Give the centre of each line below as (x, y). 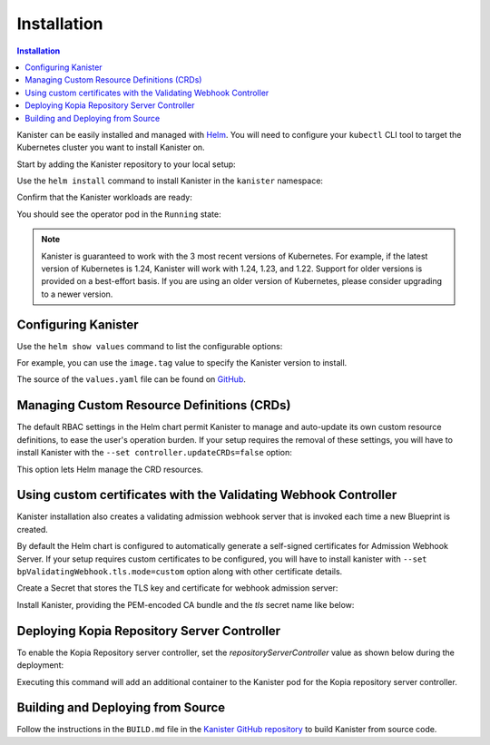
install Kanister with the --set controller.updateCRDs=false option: (154, 453)
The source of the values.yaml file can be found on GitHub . (132, 379)
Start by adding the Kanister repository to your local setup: (126, 164)
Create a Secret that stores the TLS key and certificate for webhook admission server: (177, 588)
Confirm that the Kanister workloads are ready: (104, 197)
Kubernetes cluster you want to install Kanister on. (111, 147)
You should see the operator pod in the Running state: (119, 214)
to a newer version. (77, 294)
